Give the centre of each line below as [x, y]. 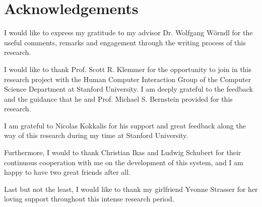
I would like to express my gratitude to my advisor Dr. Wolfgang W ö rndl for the [128, 32]
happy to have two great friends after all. [68, 172]
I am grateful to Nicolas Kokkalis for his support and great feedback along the [125, 125]
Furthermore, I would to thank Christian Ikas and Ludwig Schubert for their [123, 152]
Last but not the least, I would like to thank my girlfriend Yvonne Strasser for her [131, 189]
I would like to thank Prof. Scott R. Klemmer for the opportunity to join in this [128, 69]
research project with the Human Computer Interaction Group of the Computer [128, 79]
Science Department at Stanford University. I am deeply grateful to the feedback [128, 89]
